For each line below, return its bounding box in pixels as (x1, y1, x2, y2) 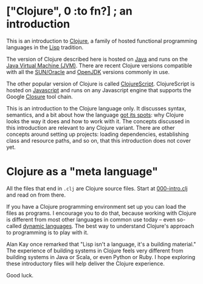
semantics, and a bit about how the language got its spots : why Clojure (6, 111, 184, 118)
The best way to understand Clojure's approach (75, 222, 194, 229)
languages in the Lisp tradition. (6, 44, 84, 51)
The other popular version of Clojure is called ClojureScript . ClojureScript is (6, 80, 195, 87)
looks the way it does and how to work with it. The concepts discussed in (6, 117, 190, 125)
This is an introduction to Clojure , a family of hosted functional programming (6, 37, 198, 44)
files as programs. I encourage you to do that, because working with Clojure (6, 209, 196, 217)
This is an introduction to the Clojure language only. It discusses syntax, (6, 104, 187, 112)
